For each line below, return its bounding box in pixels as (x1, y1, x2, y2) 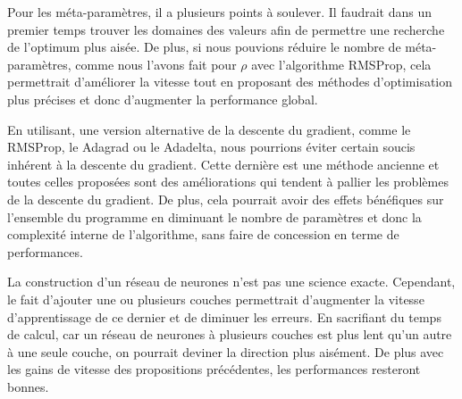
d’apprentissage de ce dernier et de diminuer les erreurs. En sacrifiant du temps (7, 307, 441, 326)
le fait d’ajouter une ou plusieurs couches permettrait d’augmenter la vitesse (7, 289, 424, 308)
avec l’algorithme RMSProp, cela (251, 54, 432, 73)
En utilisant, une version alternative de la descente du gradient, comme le (7, 120, 411, 138)
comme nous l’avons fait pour (75, 54, 237, 73)
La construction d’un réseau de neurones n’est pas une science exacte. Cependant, (7, 272, 456, 291)
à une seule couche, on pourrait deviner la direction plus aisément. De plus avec (7, 342, 444, 361)
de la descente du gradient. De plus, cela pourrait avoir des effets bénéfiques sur (7, 189, 444, 208)
